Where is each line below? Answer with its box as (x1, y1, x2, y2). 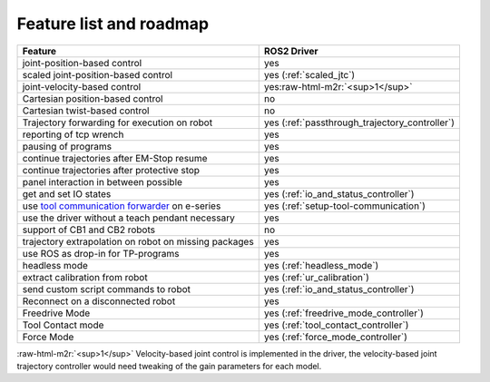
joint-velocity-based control (22, 80, 142, 93)
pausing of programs (22, 140, 113, 152)
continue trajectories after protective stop (22, 163, 200, 176)
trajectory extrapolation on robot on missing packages (22, 235, 254, 248)
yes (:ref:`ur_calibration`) (263, 270, 369, 283)
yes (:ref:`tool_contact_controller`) (263, 318, 409, 331)
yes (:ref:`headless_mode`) (263, 259, 379, 271)
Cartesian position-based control (22, 92, 163, 104)
